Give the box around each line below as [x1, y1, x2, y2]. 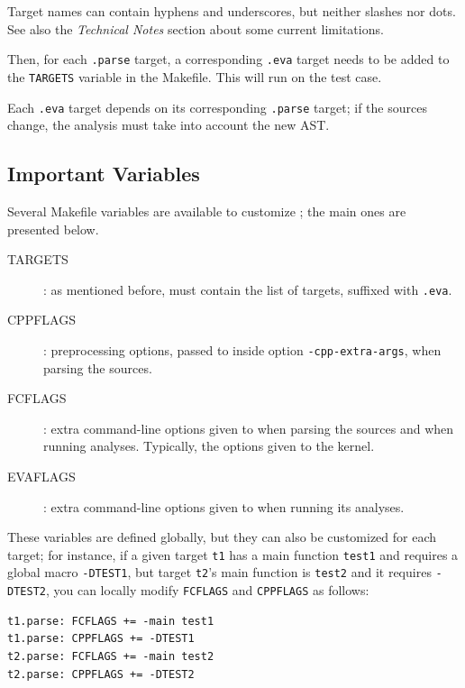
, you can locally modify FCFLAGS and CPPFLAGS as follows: [45, 581, 369, 600]
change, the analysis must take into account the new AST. [7, 115, 330, 134]
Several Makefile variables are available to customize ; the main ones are [7, 201, 406, 220]
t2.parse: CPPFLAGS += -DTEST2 [7, 667, 195, 681]
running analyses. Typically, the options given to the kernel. [43, 436, 375, 455]
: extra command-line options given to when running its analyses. [43, 497, 405, 516]
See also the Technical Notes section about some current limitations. [7, 19, 384, 38]
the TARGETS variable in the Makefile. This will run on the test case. [7, 67, 382, 86]
